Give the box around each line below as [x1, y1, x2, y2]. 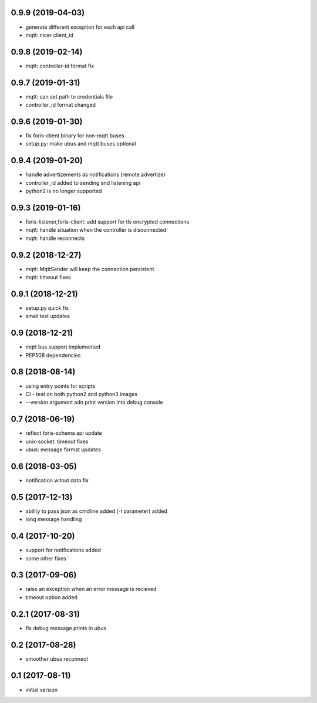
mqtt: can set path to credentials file [25, 93, 113, 100]
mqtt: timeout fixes [25, 273, 72, 281]
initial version [25, 686, 58, 693]
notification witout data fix [25, 476, 89, 484]
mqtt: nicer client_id [25, 31, 73, 38]
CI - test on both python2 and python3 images [25, 390, 138, 397]
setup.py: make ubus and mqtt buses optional [25, 140, 136, 147]
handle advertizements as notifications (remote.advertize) [25, 171, 166, 178]
